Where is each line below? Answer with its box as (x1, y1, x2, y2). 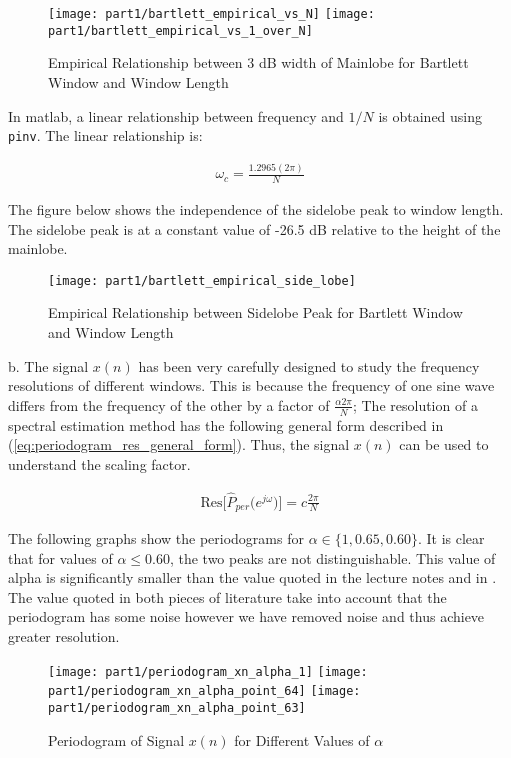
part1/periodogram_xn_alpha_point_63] (48, 700, 306, 715)
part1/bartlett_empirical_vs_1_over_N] (48, 23, 313, 38)
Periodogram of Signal (48, 729, 185, 750)
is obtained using (378, 105, 483, 126)
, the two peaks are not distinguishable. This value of (169, 547, 496, 568)
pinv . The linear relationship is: (8, 125, 203, 146)
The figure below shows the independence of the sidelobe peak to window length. (8, 198, 504, 219)
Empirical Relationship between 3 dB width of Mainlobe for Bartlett (48, 52, 469, 73)
